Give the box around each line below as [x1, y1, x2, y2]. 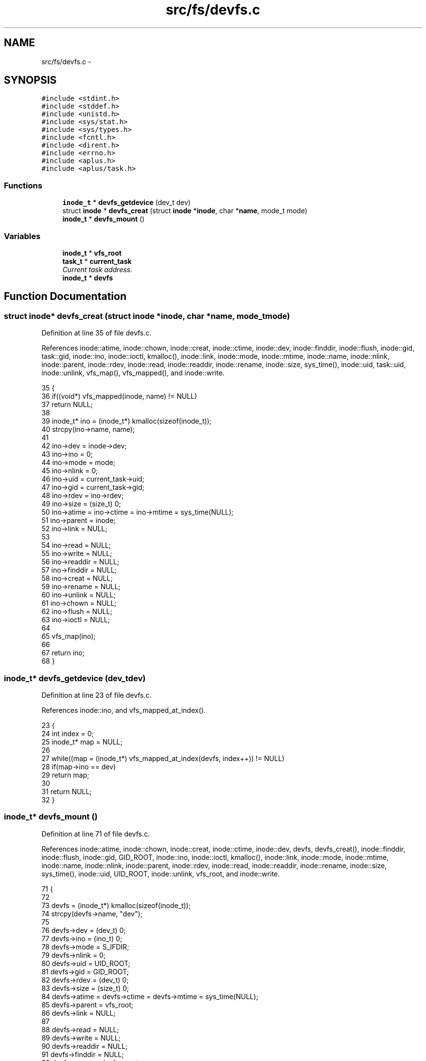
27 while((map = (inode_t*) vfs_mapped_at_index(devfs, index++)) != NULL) [41, 754, 284, 763]
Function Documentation [4, 290, 126, 303]
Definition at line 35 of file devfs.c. [41, 329, 152, 337]
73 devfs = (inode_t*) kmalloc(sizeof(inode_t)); [41, 901, 191, 910]
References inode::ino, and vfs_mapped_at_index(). [41, 706, 206, 714]
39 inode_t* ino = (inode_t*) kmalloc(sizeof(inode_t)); [41, 417, 212, 426]
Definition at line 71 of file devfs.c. [41, 829, 150, 838]
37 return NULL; [41, 400, 93, 409]
